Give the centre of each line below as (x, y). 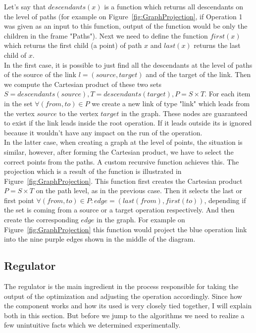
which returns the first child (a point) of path (73, 45)
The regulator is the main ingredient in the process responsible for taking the (121, 286)
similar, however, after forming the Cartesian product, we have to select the (119, 151)
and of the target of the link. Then (198, 74)
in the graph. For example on (141, 220)
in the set (18, 103)
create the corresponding (41, 220)
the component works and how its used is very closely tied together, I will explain (128, 306)
